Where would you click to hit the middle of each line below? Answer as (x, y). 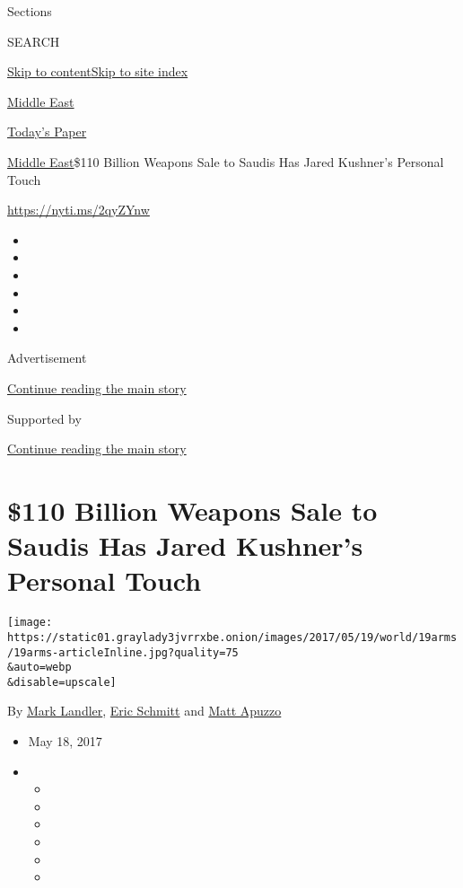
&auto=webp (39, 668)
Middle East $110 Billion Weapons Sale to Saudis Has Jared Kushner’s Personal (226, 161)
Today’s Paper (47, 132)
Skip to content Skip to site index (98, 71)
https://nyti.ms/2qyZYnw (79, 210)
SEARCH (34, 41)
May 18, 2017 (65, 741)
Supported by (44, 418)
